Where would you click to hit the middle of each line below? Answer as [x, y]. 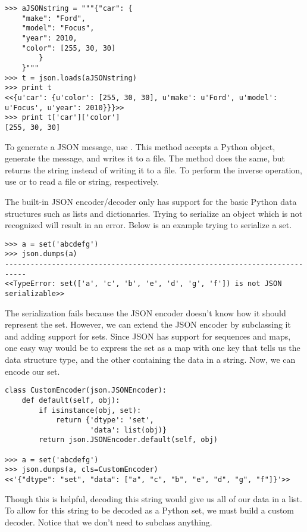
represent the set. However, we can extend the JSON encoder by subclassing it [148, 324]
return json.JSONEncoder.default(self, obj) [128, 440]
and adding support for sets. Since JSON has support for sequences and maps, [148, 336]
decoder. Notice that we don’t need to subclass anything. [109, 522]
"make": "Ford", [54, 18]
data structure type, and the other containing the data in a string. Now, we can [150, 359]
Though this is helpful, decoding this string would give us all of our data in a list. [153, 498]
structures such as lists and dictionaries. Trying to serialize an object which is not [154, 213]
